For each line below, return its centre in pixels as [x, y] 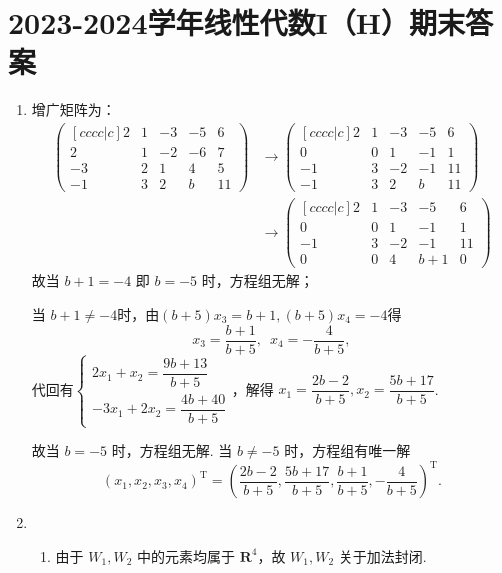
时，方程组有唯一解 [347, 450]
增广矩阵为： [73, 109]
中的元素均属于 [185, 555]
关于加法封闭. [382, 555]
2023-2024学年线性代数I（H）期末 [236, 22]
